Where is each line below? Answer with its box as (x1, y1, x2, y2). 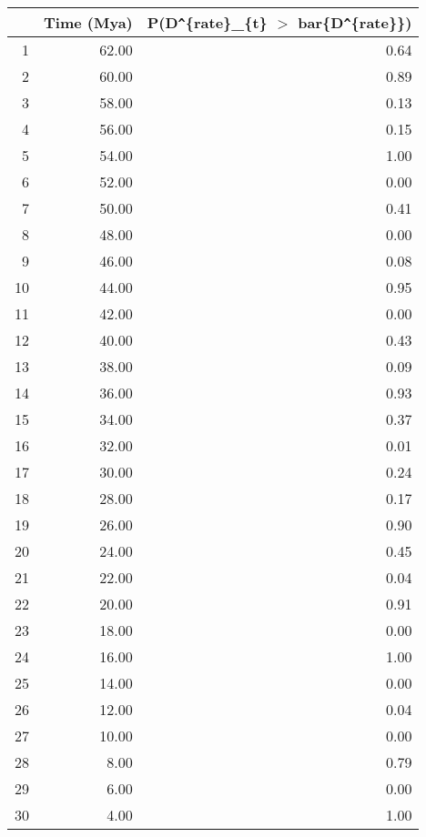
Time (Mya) (44, 12, 133, 33)
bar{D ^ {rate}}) (298, 12, 412, 33)
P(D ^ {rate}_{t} (147, 12, 268, 33)
